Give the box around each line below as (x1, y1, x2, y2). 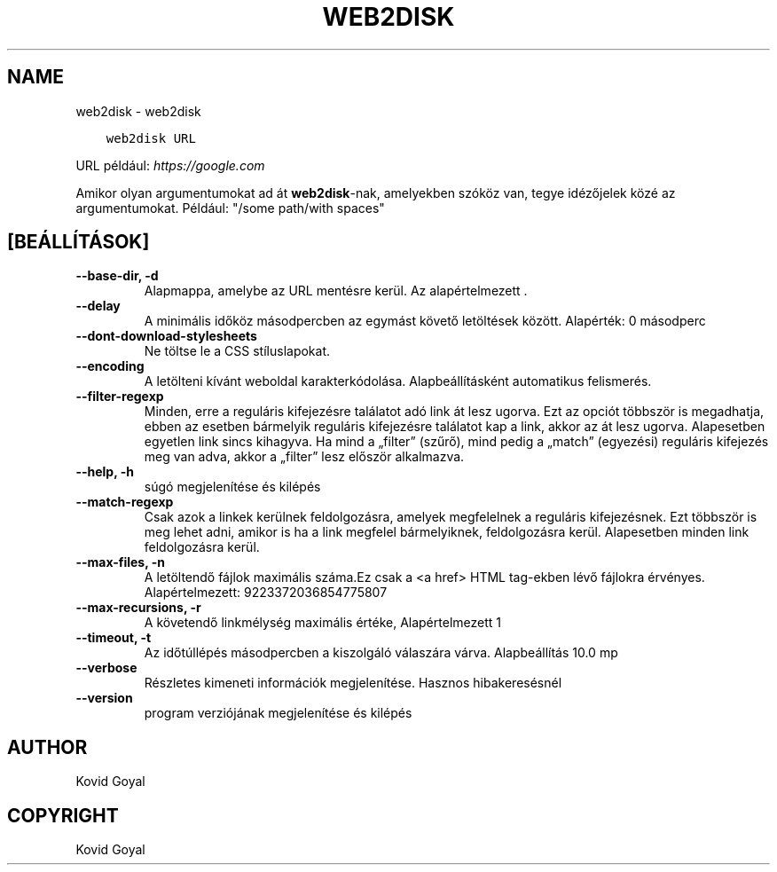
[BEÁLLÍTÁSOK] (7, 231, 150, 254)
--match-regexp (75, 494, 174, 510)
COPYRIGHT (7, 804, 119, 827)
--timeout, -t (75, 630, 152, 646)
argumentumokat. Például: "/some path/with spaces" (75, 200, 385, 216)
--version (75, 690, 133, 706)
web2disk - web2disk (75, 103, 201, 119)
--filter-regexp (75, 389, 164, 405)
